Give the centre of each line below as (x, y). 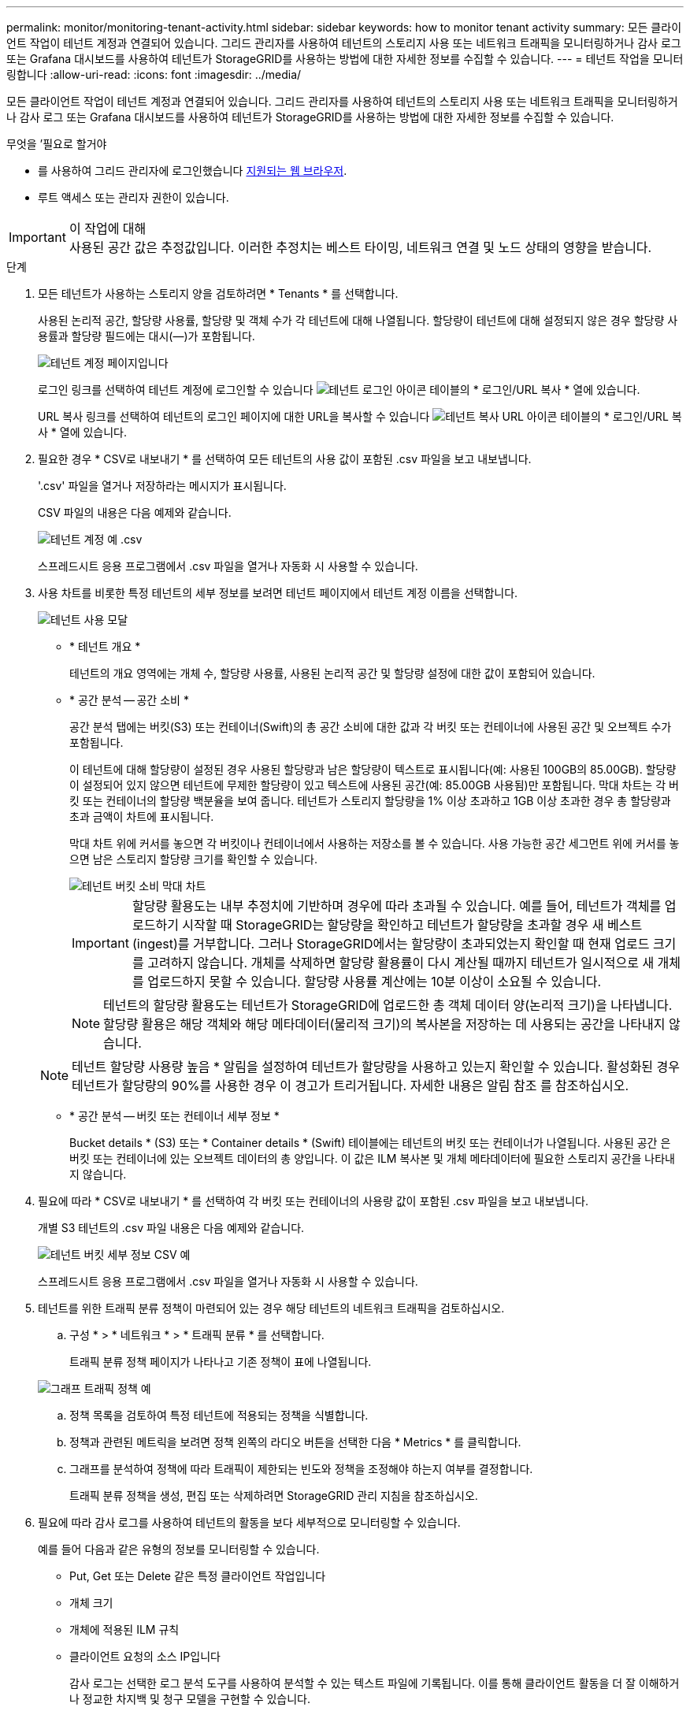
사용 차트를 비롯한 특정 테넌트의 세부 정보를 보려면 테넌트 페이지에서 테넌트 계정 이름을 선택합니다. (278, 593)
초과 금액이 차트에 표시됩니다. (142, 817)
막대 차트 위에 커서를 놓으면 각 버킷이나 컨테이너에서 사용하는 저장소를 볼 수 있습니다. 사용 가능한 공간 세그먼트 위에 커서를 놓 (375, 843)
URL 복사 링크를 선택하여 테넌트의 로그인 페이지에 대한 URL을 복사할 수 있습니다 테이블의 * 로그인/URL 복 (360, 416)
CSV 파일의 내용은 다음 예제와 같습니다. (135, 512)
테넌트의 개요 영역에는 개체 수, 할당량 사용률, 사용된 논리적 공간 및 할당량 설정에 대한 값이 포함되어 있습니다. (332, 673)
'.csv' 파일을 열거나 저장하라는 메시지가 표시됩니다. (162, 486)
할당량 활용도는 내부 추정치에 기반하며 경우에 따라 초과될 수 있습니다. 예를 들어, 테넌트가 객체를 (397, 906)
